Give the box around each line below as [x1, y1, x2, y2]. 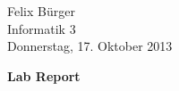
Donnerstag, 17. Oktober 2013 [7, 37, 173, 55]
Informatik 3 [7, 19, 76, 37]
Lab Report [7, 66, 81, 85]
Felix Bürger [7, 2, 75, 20]
